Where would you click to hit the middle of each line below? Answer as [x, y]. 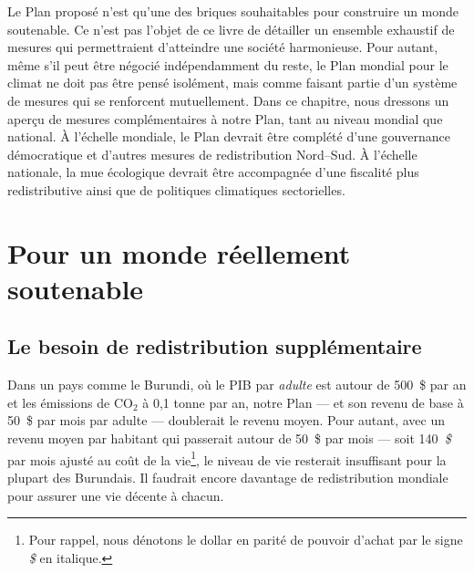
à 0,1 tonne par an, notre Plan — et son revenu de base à [303, 402]
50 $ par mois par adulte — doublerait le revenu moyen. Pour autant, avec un [226, 420]
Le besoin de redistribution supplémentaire [215, 346]
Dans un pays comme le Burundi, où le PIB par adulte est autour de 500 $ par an [237, 385]
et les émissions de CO [70, 402]
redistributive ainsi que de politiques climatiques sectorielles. [176, 189]
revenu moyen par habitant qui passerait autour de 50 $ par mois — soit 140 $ [229, 438]
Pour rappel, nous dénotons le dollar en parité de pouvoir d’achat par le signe [246, 540]
